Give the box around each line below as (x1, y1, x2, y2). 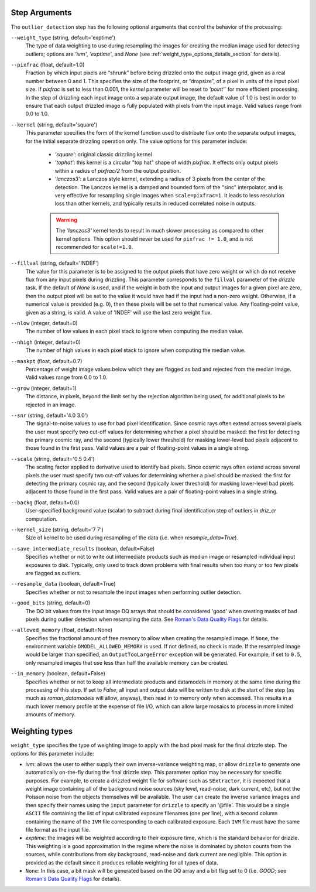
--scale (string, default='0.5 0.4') (11, 455, 95, 462)
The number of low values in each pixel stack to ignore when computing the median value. (25, 328, 244, 335)
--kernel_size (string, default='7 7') (11, 526, 104, 533)
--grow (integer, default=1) (11, 384, 77, 392)
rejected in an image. (25, 401, 76, 408)
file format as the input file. (25, 826, 91, 833)
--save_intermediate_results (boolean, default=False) (11, 545, 155, 552)
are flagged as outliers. (25, 569, 81, 576)
